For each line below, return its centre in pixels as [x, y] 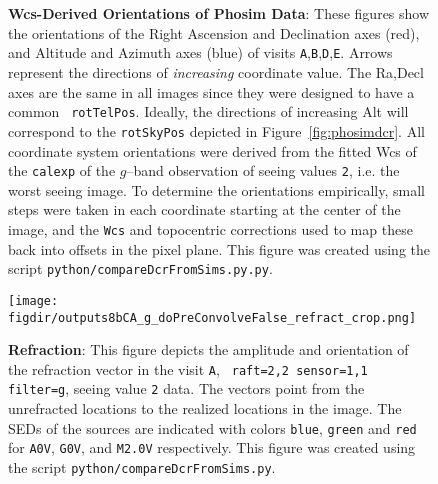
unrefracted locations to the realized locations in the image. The [205, 408]
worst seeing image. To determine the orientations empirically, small [216, 189]
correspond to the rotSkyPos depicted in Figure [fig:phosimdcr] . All [216, 130]
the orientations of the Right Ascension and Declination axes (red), [214, 32]
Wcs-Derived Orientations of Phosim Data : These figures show [219, 13]
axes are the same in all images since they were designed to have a [211, 91]
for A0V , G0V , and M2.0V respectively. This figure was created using [212, 447]
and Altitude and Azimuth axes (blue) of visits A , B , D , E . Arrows [200, 52]
